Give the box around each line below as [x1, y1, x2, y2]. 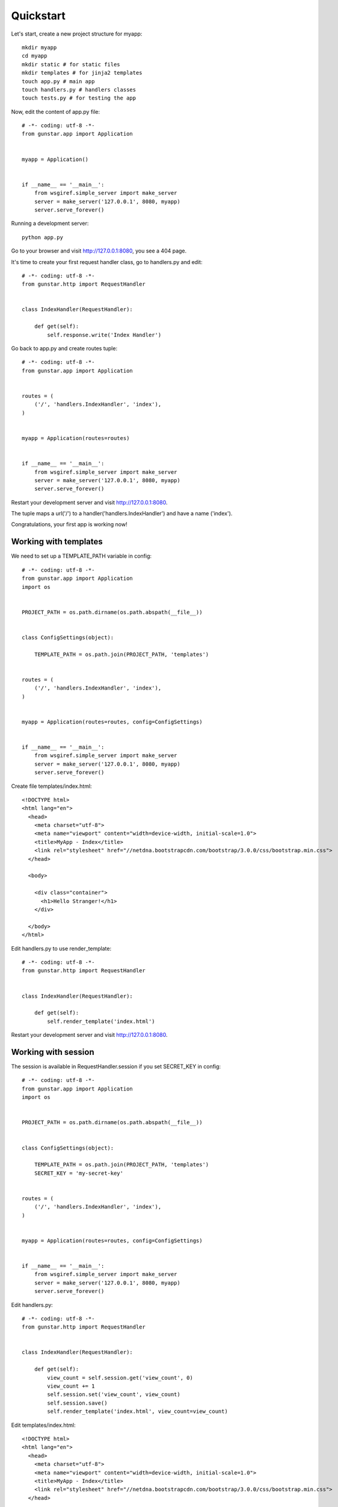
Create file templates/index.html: [11, 782, 93, 790]
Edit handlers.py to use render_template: [11, 945, 111, 952]
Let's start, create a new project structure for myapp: [11, 30, 143, 37]
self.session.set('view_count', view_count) [47, 1391, 180, 1398]
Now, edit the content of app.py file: [11, 108, 100, 115]
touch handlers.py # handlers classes [22, 86, 137, 93]
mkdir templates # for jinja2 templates [22, 69, 143, 77]
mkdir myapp [22, 44, 57, 51]
